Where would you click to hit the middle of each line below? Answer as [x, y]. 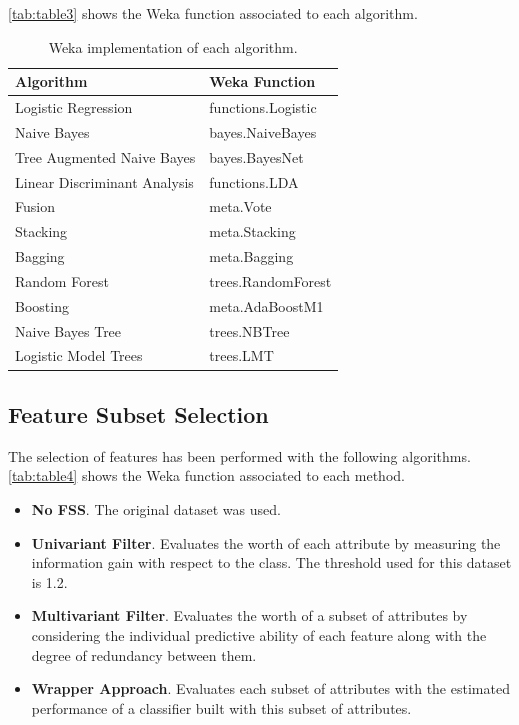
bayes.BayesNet [256, 156]
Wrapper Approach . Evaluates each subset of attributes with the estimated [270, 688]
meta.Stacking [252, 231]
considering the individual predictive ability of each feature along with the [259, 634]
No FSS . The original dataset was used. [156, 508]
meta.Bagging [251, 256]
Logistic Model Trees [79, 355]
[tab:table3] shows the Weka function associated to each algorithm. [213, 13]
